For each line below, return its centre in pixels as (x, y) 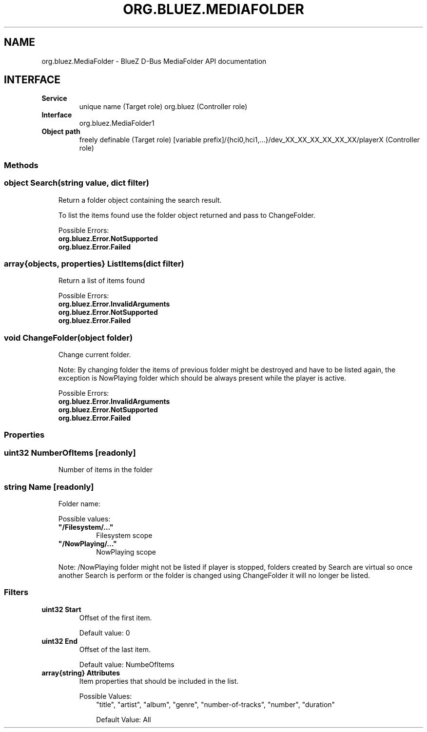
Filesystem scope (124, 535)
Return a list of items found (102, 281)
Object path (61, 132)
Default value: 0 (105, 633)
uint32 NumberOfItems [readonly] (70, 453)
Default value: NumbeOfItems (127, 664)
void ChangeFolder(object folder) (68, 337)
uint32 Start (61, 609)
